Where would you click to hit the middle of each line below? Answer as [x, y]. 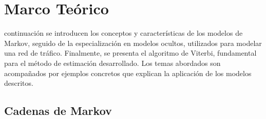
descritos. [19, 83]
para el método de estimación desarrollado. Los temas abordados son [112, 63]
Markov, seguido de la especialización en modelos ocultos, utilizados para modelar [133, 43]
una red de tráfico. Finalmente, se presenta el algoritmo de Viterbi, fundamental [130, 53]
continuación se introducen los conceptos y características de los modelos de [123, 33]
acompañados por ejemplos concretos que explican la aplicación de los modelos [128, 73]
